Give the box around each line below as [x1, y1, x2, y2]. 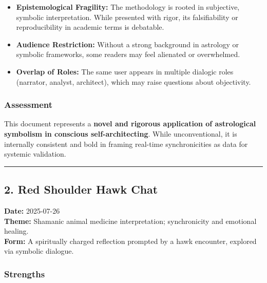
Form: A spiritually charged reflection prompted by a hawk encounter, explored [4, 235, 257, 246]
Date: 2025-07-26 [4, 205, 60, 216]
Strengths [4, 267, 45, 280]
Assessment [4, 98, 53, 111]
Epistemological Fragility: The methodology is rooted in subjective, [16, 2, 240, 12]
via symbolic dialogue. [4, 246, 74, 256]
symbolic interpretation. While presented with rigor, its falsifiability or [16, 11, 238, 22]
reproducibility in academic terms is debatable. [16, 22, 164, 32]
